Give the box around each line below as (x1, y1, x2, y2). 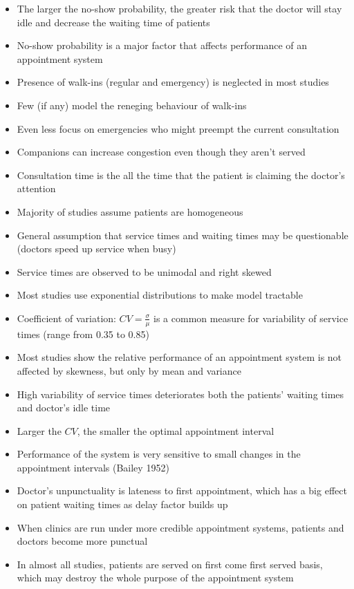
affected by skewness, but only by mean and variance (17, 363, 241, 377)
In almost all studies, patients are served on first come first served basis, (17, 557, 323, 571)
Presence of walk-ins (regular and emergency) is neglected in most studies (17, 75, 329, 89)
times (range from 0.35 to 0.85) (17, 326, 149, 341)
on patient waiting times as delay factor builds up (17, 497, 228, 512)
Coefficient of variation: (17, 310, 116, 325)
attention (17, 181, 56, 196)
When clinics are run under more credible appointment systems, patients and (17, 520, 344, 534)
